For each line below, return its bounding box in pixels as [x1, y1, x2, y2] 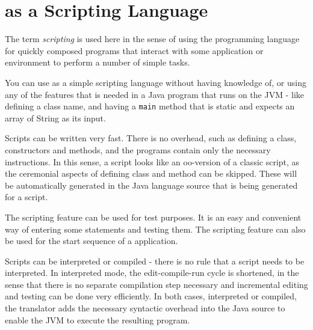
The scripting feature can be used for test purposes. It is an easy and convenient [5, 210, 302, 223]
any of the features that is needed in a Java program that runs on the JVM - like [5, 88, 304, 100]
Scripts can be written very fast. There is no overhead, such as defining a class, [5, 132, 297, 144]
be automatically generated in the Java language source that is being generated [5, 179, 298, 191]
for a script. [5, 191, 48, 203]
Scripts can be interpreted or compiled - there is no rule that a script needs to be [5, 254, 305, 267]
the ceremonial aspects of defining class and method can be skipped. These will [5, 167, 297, 180]
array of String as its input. [5, 111, 106, 124]
